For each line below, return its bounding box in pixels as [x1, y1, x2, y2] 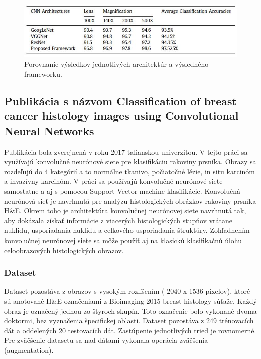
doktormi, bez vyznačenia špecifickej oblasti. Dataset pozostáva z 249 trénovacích [4, 315, 254, 326]
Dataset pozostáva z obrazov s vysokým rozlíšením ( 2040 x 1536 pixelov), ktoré [4, 286, 250, 296]
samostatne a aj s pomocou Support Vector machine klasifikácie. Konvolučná [4, 185, 240, 196]
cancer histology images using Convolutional [4, 108, 239, 124]
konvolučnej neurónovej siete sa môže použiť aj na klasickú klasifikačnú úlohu [4, 234, 242, 245]
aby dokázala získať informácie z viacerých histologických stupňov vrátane [4, 215, 232, 225]
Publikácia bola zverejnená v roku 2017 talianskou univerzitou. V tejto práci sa [4, 146, 248, 157]
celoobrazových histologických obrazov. [4, 245, 124, 255]
